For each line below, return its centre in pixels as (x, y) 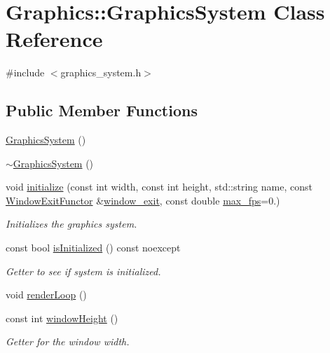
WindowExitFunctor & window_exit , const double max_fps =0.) (143, 200)
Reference (54, 39)
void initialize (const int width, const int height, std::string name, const (159, 187)
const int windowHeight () (62, 318)
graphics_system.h (101, 72)
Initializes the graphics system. (71, 224)
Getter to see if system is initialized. (83, 271)
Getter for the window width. (68, 341)
